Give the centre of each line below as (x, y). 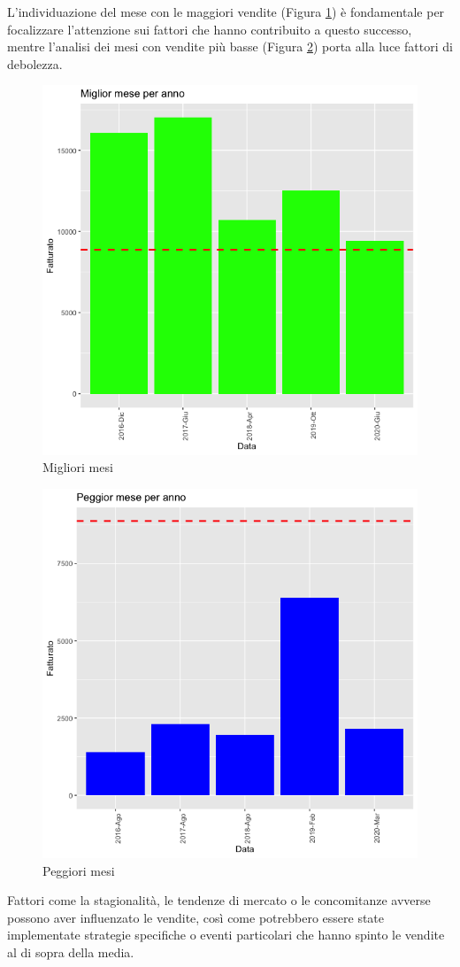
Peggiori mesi (79, 870)
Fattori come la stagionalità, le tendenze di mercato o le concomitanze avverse (219, 900)
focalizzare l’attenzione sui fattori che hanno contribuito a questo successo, (210, 29)
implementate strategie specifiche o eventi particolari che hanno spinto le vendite (226, 935)
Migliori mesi (78, 467)
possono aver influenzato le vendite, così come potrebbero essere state (196, 917)
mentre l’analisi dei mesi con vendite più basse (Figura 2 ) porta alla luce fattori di (230, 46)
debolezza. (35, 63)
